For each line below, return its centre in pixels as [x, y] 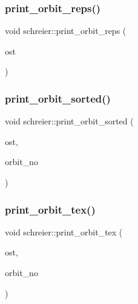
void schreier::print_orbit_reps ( [66, 31]
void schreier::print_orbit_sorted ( [69, 121]
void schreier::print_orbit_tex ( [64, 231]
